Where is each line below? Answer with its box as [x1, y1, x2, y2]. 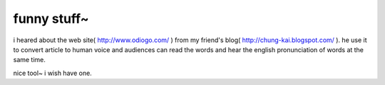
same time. [13, 56, 46, 64]
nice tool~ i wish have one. [13, 69, 92, 77]
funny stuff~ [13, 11, 89, 26]
